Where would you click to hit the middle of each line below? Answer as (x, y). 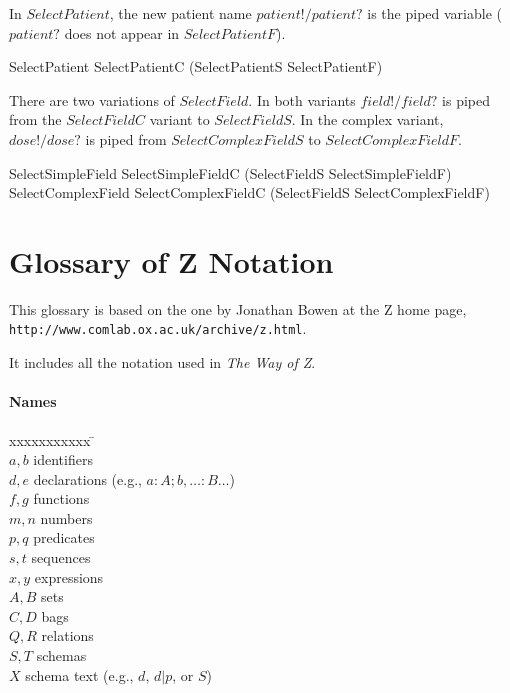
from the (35, 119)
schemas (61, 655)
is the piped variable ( (434, 13)
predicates (64, 537)
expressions (69, 576)
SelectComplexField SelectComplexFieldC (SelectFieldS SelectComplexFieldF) (249, 192)
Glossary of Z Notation (171, 260)
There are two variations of (92, 99)
